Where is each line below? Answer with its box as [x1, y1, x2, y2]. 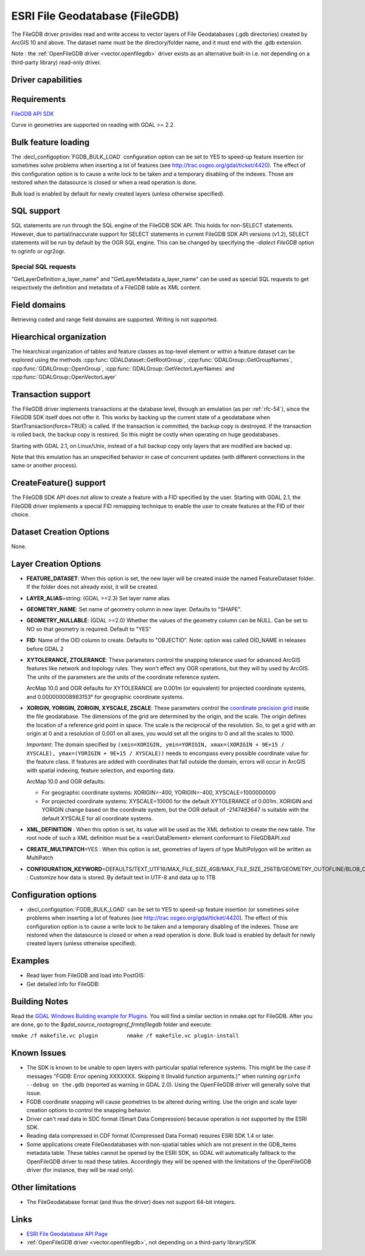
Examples [11, 956, 50, 966]
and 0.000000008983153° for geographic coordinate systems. [26, 693, 184, 700]
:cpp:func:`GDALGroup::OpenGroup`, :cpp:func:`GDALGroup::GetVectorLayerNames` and [11, 364, 235, 372]
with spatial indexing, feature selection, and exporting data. [26, 767, 175, 774]
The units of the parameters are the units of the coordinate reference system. [26, 673, 220, 681]
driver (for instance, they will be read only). [26, 1166, 135, 1173]
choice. [11, 511, 30, 518]
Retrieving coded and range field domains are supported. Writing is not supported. [11, 316, 218, 323]
